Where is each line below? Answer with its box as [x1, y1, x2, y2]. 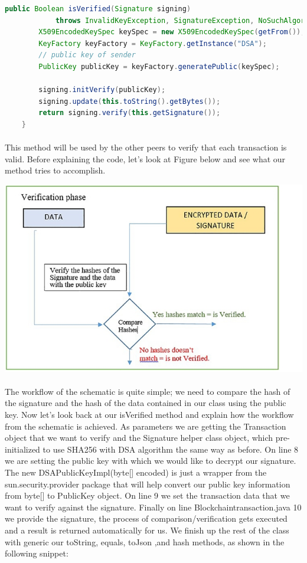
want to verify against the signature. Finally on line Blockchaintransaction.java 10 [5, 500, 302, 513]
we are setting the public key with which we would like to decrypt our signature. [5, 454, 296, 467]
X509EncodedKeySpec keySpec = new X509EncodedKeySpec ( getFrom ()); [38, 28, 305, 37]
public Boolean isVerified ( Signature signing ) [5, 5, 191, 13]
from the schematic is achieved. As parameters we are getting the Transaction [5, 420, 286, 432]
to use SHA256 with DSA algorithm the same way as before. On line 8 [43, 443, 299, 455]
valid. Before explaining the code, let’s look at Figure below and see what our [5, 152, 286, 165]
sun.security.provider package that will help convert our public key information [5, 477, 290, 490]
